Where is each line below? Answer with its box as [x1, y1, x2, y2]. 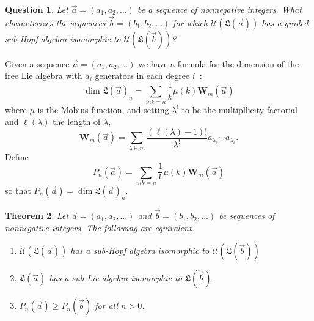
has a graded [261, 16, 309, 29]
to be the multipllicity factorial [181, 103, 298, 116]
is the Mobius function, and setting [37, 103, 169, 116]
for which [173, 16, 208, 29]
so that [5, 184, 31, 197]
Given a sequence [5, 57, 70, 70]
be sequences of [219, 209, 275, 222]
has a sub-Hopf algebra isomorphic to [70, 244, 210, 257]
